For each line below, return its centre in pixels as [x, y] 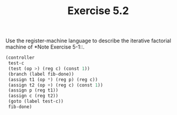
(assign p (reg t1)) [33, 90]
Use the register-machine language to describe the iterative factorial [88, 41]
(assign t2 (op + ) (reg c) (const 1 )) [56, 85]
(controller [20, 58]
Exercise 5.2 [98, 11]
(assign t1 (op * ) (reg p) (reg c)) [53, 80]
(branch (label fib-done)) [41, 74]
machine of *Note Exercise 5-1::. [45, 47]
